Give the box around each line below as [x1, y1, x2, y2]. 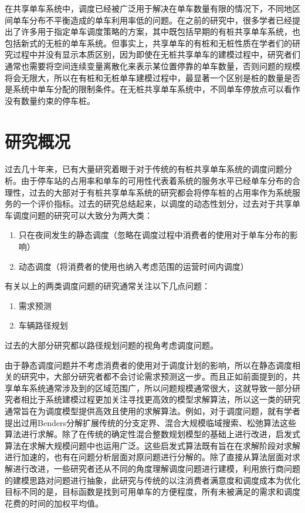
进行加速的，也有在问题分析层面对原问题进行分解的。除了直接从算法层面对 [5, 451, 292, 463]
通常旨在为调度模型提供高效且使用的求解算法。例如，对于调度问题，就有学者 [5, 404, 300, 417]
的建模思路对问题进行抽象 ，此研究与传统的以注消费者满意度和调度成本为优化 [5, 474, 300, 486]
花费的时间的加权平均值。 [5, 497, 103, 509]
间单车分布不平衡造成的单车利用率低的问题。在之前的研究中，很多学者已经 [5, 14, 292, 26]
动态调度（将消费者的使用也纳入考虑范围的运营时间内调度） [18, 260, 249, 272]
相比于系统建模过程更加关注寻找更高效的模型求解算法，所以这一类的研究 [21, 393, 300, 405]
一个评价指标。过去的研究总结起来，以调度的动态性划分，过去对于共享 [21, 197, 292, 210]
